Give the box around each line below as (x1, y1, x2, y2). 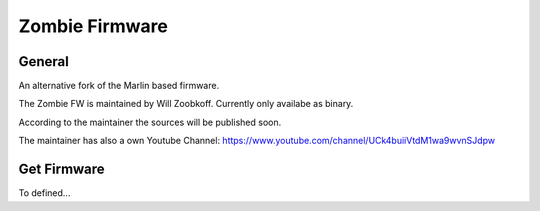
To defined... (18, 187, 71, 199)
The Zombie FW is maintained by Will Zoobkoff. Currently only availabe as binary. (18, 98, 354, 110)
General (18, 53, 70, 70)
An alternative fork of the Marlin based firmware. (18, 80, 220, 92)
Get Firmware (18, 161, 105, 178)
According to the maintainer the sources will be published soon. (18, 116, 282, 128)
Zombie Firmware (18, 15, 169, 37)
